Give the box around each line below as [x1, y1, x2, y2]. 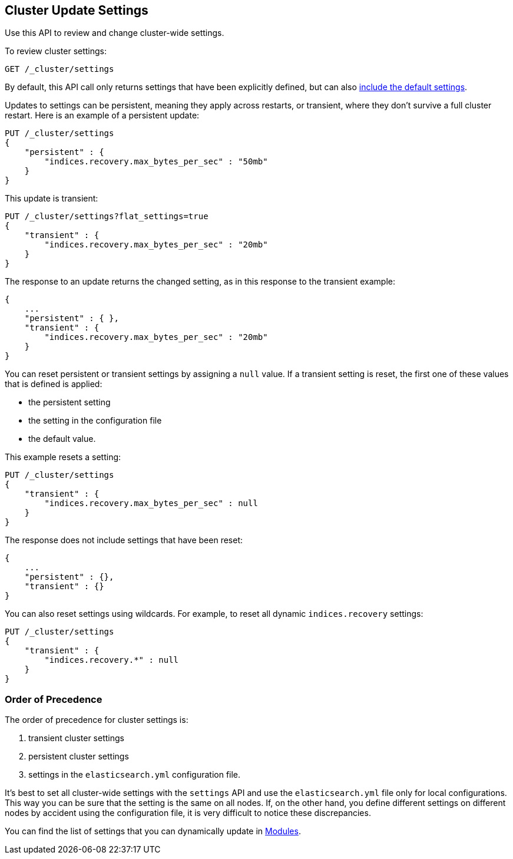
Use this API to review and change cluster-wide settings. [5, 28, 224, 38]
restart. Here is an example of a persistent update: [5, 110, 200, 121]
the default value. [28, 434, 96, 444]
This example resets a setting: [5, 452, 121, 462]
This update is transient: [5, 193, 98, 204]
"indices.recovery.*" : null [44, 655, 179, 665]
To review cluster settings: [5, 46, 107, 57]
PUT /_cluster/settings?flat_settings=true [5, 212, 208, 222]
